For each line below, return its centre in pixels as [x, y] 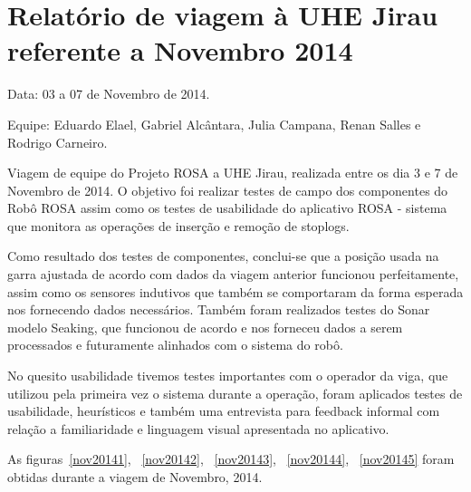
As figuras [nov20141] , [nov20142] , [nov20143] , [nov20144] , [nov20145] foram [231, 459]
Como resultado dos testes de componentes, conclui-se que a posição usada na [223, 256]
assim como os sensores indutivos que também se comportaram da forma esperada [235, 291]
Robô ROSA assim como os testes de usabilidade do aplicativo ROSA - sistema [227, 208]
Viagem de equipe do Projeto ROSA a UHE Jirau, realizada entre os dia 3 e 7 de [233, 173]
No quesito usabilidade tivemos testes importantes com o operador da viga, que [228, 376]
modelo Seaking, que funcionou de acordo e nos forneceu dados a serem [205, 327]
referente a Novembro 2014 [180, 50]
